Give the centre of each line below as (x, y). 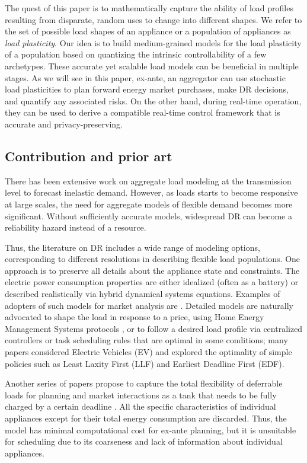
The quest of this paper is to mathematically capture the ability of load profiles (149, 8)
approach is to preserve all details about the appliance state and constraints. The (152, 270)
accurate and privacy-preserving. (64, 124)
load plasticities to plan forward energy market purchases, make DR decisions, (147, 89)
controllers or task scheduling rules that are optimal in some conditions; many (146, 340)
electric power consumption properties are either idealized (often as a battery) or (152, 282)
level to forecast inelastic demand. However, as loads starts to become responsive (151, 192)
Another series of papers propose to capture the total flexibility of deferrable (144, 383)
